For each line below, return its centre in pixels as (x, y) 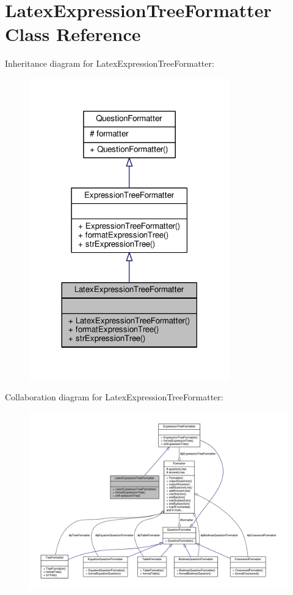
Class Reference (73, 34)
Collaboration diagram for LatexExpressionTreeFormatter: (114, 397)
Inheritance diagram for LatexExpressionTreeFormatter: (110, 63)
